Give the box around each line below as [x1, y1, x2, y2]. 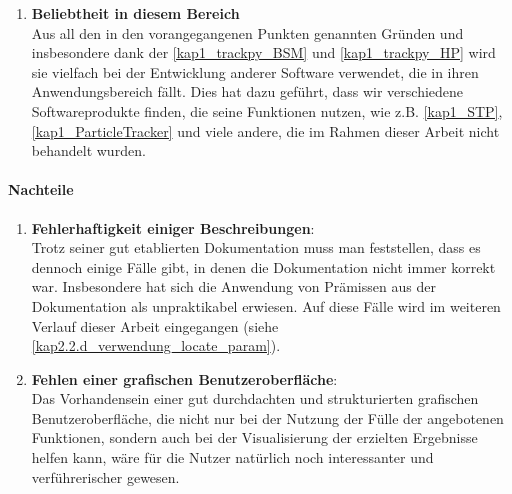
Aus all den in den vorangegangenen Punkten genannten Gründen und [31, 22, 464, 43]
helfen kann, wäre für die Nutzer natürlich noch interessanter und [31, 447, 434, 468]
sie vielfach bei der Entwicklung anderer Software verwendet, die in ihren [31, 61, 479, 82]
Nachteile [8, 179, 74, 200]
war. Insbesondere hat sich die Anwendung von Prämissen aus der [31, 276, 436, 297]
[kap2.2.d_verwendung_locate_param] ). [31, 335, 281, 356]
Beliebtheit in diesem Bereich [31, 3, 240, 23]
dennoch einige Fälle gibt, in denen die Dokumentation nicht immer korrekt [31, 256, 496, 277]
